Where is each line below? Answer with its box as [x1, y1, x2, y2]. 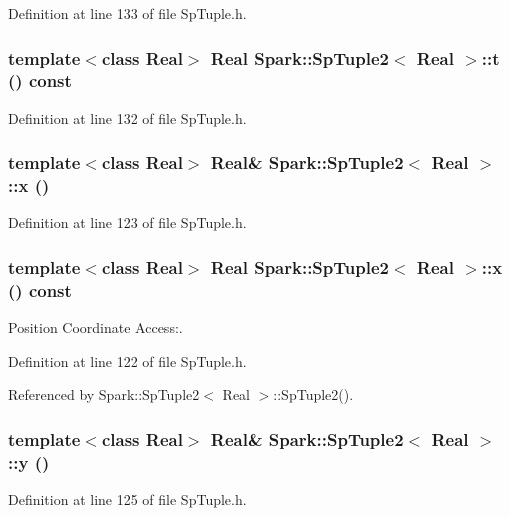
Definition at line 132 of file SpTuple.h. [8, 107, 247, 128]
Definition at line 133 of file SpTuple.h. [8, 3, 247, 23]
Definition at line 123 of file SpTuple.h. [8, 212, 247, 233]
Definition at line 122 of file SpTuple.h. [8, 350, 247, 371]
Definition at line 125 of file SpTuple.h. [8, 489, 247, 510]
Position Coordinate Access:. [8, 317, 183, 338]
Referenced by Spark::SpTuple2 [8, 384, 200, 405]
